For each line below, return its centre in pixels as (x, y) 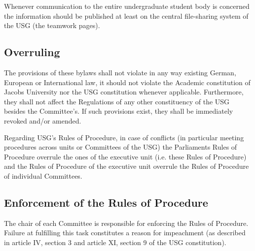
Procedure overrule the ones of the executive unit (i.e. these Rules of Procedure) (125, 156)
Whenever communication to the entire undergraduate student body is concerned (127, 6)
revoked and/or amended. (43, 120)
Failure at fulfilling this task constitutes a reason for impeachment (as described (125, 233)
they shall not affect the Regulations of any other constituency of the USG (117, 101)
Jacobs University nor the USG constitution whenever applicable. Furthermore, (124, 92)
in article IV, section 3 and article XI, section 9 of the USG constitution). (115, 242)
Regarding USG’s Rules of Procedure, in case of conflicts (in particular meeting (124, 137)
